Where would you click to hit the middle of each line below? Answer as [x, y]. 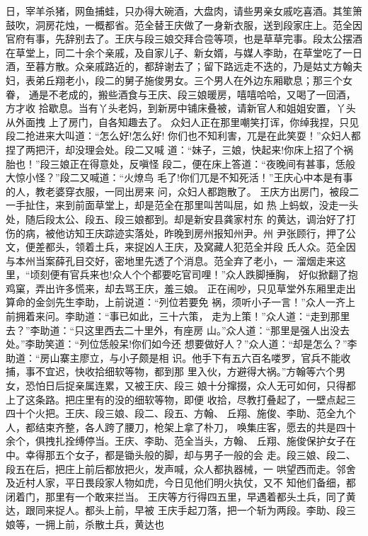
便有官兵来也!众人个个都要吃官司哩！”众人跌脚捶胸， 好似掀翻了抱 [204, 274]
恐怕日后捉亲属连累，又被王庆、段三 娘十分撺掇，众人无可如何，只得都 [190, 386]
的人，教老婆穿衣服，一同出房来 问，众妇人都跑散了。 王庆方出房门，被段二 [183, 191]
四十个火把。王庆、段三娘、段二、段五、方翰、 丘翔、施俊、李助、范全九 [176, 413]
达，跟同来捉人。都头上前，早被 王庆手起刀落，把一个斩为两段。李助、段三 [181, 510]
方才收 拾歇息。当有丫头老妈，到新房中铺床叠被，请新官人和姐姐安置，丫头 [181, 108]
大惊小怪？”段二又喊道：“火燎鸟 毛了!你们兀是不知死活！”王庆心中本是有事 [179, 177]
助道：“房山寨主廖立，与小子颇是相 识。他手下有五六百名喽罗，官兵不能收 [178, 357]
